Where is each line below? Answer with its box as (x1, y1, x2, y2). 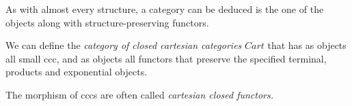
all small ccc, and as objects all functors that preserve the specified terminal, (5, 51, 327, 65)
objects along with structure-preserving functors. (5, 15, 209, 29)
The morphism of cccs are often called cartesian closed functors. (5, 87, 274, 101)
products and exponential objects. (5, 65, 148, 79)
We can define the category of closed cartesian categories (5, 38, 242, 52)
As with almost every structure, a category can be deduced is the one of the (5, 2, 324, 16)
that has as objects (267, 38, 347, 52)
